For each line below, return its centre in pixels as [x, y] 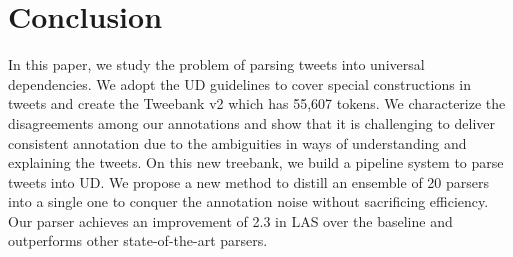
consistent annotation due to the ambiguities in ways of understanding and [237, 142]
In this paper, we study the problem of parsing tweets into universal [216, 64]
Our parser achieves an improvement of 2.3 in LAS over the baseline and [230, 220]
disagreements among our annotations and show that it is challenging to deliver [252, 122]
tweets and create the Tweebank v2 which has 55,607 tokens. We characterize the [257, 103]
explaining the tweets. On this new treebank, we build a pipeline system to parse [256, 162]
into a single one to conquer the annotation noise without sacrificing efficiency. [248, 201]
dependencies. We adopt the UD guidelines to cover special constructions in [240, 83]
